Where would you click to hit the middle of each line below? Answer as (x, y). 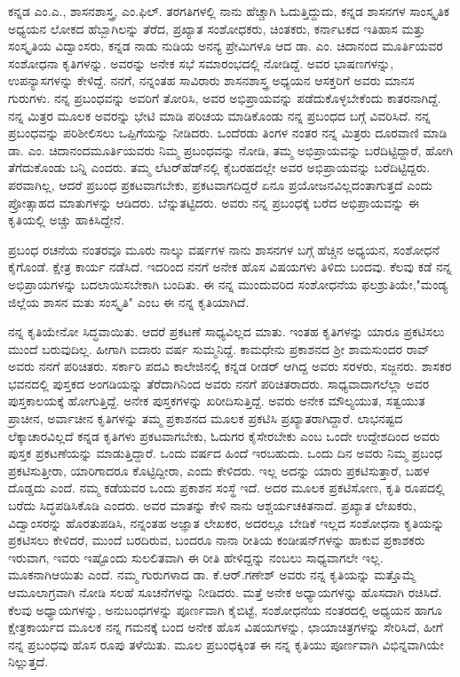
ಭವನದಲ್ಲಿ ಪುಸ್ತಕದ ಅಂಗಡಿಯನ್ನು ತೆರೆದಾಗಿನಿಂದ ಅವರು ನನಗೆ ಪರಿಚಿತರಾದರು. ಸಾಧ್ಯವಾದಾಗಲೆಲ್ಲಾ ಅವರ (219, 383)
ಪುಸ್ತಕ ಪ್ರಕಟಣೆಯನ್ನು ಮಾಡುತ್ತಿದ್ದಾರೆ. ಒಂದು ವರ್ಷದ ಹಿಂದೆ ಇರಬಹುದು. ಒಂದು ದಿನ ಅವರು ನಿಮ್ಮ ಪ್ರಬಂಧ (226, 453)
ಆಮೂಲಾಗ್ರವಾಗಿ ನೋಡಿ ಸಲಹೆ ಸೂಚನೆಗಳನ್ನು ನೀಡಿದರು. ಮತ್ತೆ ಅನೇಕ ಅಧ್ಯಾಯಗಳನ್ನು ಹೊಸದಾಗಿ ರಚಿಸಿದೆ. (225, 592)
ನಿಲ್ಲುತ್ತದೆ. (28, 661)
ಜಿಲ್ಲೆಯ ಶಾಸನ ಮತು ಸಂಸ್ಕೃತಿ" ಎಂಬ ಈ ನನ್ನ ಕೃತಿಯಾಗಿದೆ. (129, 301)
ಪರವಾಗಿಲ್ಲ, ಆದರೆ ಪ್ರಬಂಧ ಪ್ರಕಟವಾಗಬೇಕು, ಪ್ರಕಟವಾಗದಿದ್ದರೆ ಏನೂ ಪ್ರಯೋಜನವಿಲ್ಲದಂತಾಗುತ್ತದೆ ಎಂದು (221, 184)
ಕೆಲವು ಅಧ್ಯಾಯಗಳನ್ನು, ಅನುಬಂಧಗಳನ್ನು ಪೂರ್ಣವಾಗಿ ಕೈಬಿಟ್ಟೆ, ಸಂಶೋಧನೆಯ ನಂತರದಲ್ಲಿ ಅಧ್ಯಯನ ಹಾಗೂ (225, 609)
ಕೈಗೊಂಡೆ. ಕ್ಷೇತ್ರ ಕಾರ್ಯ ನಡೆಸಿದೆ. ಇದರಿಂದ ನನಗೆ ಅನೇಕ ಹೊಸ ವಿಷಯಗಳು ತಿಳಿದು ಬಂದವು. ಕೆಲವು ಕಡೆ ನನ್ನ (230, 267)
